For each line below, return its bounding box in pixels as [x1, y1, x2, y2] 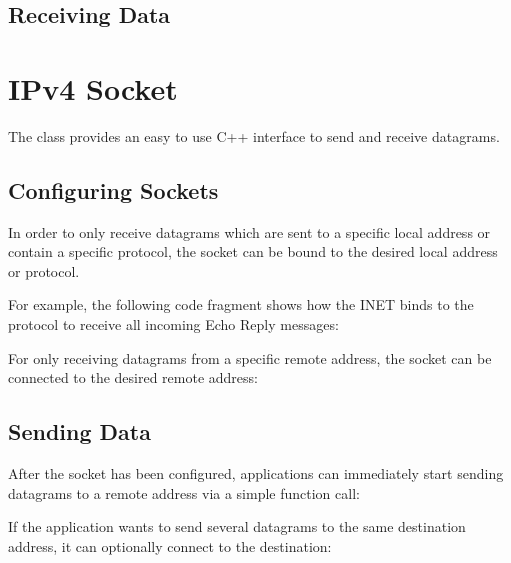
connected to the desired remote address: [8, 367, 258, 388]
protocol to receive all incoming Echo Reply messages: [8, 314, 339, 335]
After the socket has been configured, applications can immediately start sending [8, 463, 504, 484]
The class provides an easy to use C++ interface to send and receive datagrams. [8, 125, 500, 146]
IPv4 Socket [8, 67, 178, 108]
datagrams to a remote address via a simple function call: [8, 482, 360, 503]
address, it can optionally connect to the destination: [8, 535, 332, 556]
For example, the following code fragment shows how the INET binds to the [8, 294, 474, 315]
